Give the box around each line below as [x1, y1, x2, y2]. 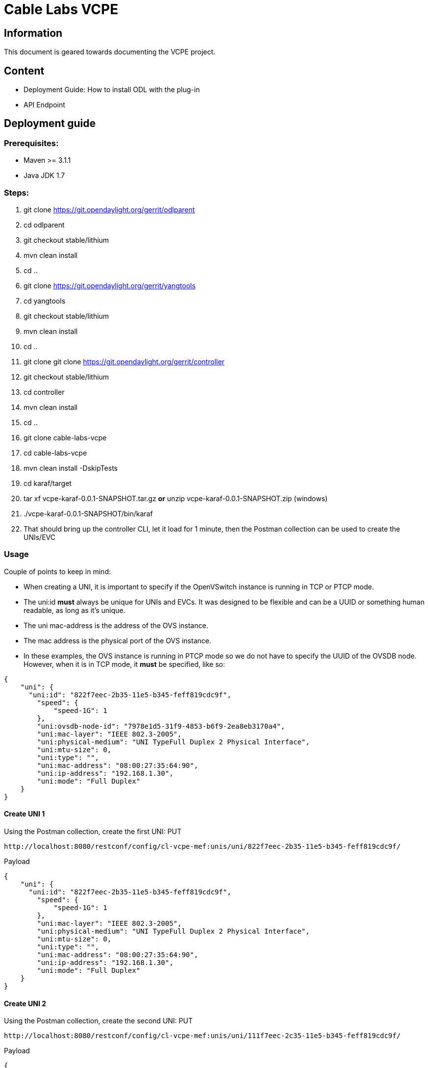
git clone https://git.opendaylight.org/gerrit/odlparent [24, 205, 195, 214]
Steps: [4, 187, 29, 198]
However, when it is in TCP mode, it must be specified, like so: [24, 660, 226, 668]
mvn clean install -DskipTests [24, 463, 118, 472]
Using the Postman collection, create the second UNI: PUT [4, 1017, 193, 1025]
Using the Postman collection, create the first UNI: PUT [4, 827, 181, 836]
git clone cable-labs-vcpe [24, 433, 107, 442]
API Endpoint [24, 101, 65, 109]
